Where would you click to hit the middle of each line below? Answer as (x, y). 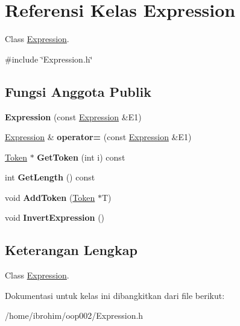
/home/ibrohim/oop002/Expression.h (74, 315)
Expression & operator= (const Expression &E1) (98, 137)
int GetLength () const (50, 177)
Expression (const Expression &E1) (73, 116)
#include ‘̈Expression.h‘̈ (49, 59)
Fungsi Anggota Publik (78, 91)
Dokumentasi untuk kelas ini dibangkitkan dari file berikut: (115, 295)
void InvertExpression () (55, 217)
